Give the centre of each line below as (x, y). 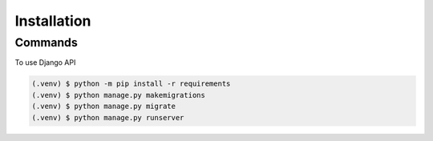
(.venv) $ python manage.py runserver (108, 117)
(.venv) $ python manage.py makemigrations (119, 95)
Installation (53, 21)
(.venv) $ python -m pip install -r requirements (131, 84)
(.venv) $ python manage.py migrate (104, 107)
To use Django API (45, 62)
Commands (46, 42)
